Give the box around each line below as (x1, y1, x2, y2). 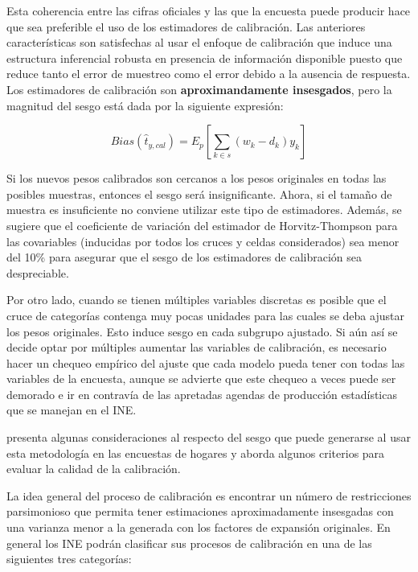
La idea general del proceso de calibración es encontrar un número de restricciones (6, 487, 412, 504)
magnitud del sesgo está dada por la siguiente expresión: (6, 97, 284, 113)
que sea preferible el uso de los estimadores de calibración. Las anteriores (6, 18, 366, 35)
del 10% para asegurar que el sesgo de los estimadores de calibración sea (6, 249, 363, 265)
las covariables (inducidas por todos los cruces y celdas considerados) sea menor (6, 233, 400, 249)
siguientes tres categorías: (6, 550, 132, 567)
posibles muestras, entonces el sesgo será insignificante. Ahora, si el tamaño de (6, 185, 392, 202)
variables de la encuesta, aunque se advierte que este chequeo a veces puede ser (6, 370, 396, 387)
